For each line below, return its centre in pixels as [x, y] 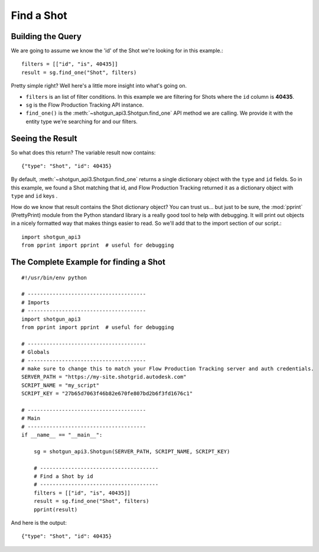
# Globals [35, 352]
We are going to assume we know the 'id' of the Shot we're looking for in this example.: [117, 51]
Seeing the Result [44, 138]
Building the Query [46, 36]
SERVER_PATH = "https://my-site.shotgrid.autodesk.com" [104, 377]
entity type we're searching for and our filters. [82, 121]
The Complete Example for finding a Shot [88, 262]
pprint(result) [56, 509]
